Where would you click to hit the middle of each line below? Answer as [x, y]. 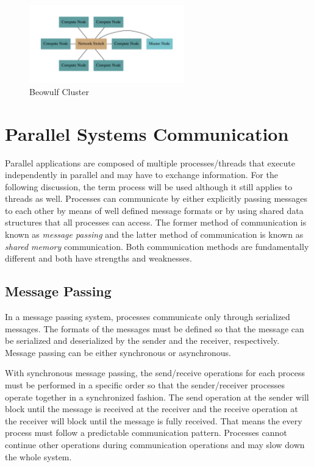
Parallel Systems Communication [147, 133]
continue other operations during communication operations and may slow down [155, 444]
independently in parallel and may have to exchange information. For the [141, 175]
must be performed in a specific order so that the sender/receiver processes [145, 385]
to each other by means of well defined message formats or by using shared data [154, 210]
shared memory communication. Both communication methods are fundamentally [157, 246]
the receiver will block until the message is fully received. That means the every [154, 420]
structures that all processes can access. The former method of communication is [156, 222]
